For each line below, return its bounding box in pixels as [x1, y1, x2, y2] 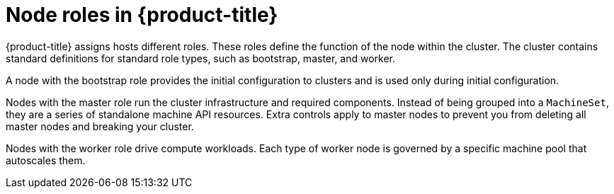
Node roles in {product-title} [6, 3, 278, 27]
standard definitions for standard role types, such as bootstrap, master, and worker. [6, 52, 396, 64]
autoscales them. [6, 154, 86, 166]
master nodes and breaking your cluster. [6, 120, 194, 132]
